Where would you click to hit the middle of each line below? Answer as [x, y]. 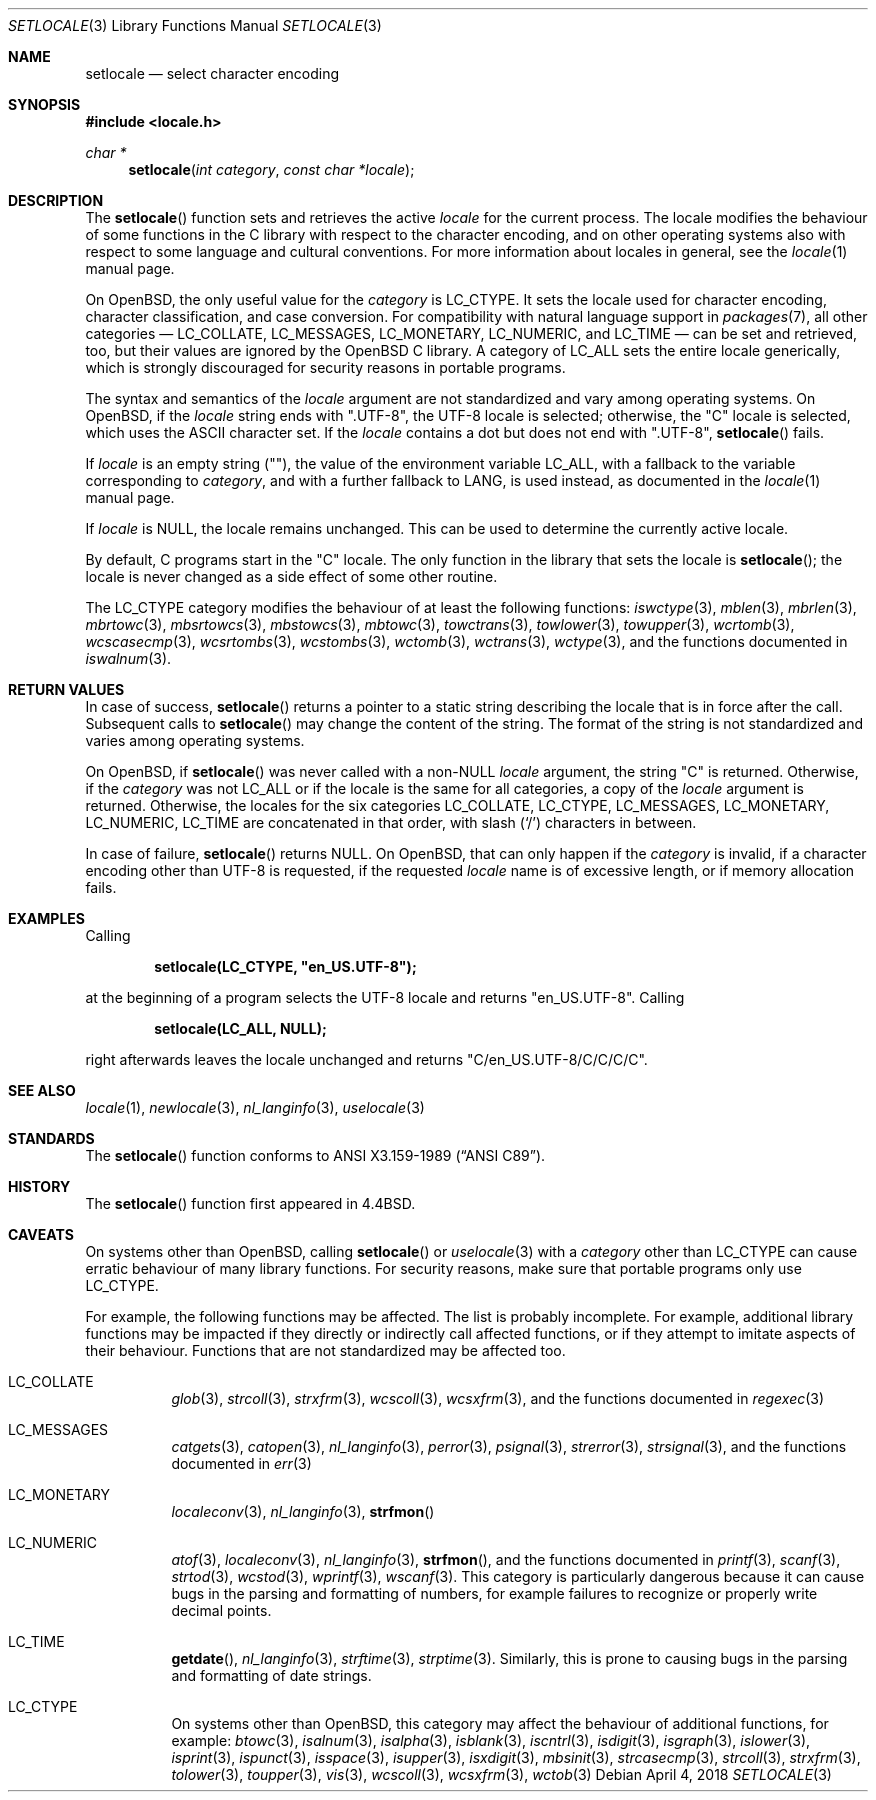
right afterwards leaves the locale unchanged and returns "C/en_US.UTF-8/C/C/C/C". [366, 1059]
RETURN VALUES [66, 689]
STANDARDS [51, 1138]
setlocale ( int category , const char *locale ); [271, 169]
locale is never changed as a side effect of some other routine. [291, 576]
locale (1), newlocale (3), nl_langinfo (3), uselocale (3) [255, 1107]
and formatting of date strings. [271, 1675]
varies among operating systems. [195, 740]
